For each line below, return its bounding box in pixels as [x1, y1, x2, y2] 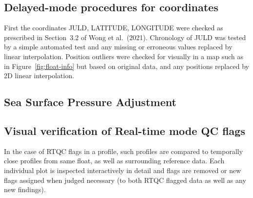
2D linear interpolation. [4, 70, 74, 81]
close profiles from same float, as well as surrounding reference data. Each [4, 155, 225, 166]
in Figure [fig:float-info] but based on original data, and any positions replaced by [4, 61, 249, 71]
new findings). [4, 184, 46, 195]
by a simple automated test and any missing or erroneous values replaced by [4, 42, 232, 52]
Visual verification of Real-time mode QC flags [4, 123, 245, 138]
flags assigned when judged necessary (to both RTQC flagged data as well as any [4, 175, 246, 185]
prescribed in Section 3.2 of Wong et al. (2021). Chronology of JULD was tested [4, 32, 246, 42]
